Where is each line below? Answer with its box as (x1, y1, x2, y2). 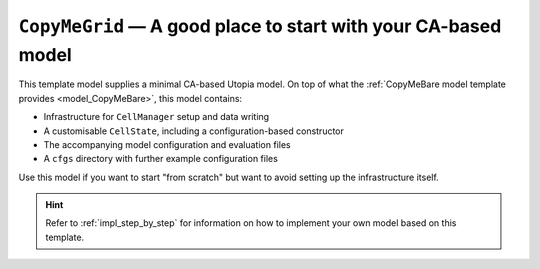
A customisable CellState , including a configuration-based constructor (43, 125, 345, 137)
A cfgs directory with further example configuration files (43, 153, 279, 165)
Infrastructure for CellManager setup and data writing (43, 111, 270, 123)
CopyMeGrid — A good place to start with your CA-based (18, 15, 502, 37)
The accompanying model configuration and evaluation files (43, 138, 291, 150)
